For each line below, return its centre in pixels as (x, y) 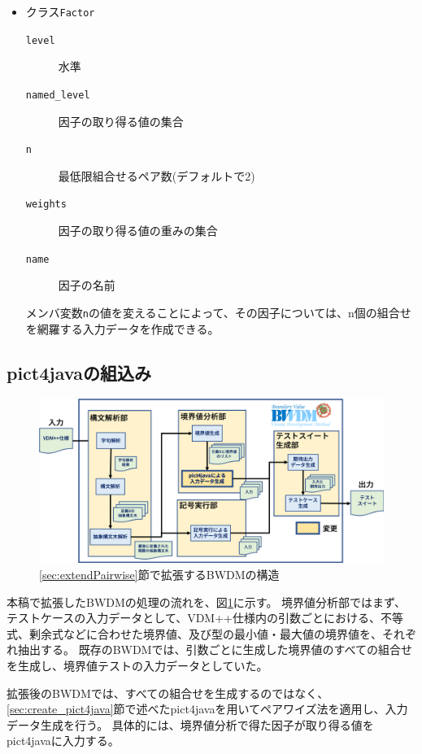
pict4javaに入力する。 (63, 741)
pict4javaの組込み (79, 372)
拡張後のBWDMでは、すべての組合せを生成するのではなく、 (168, 693)
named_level (58, 95)
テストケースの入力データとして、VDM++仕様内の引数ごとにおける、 (194, 618)
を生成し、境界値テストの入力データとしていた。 (137, 665)
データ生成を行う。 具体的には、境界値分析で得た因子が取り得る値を (190, 724)
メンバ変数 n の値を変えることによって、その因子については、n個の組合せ (218, 312)
